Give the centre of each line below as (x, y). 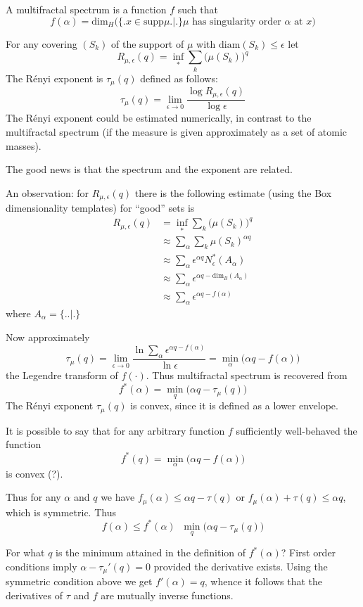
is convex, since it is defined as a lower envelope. (234, 405)
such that (198, 9)
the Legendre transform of (62, 375)
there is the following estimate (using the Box (233, 192)
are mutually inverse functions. (167, 595)
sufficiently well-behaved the (297, 430)
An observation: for (47, 192)
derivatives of (34, 595)
